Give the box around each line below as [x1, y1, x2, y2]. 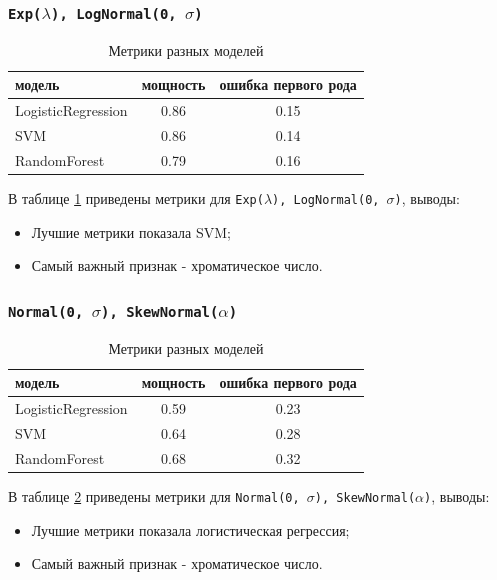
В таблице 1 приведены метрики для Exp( [8, 188, 264, 208]
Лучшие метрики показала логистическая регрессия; [31, 519, 350, 540]
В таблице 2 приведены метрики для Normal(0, [8, 485, 300, 506]
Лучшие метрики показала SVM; [31, 221, 231, 242]
